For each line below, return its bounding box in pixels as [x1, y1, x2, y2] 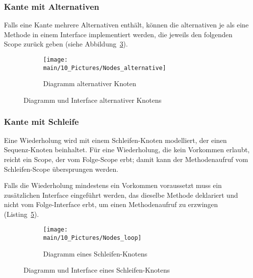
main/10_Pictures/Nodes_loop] [43, 234, 142, 242]
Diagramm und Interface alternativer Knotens [24, 94, 162, 105]
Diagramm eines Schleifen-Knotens [43, 248, 148, 258]
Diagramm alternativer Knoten [43, 78, 136, 89]
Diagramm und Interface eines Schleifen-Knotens [24, 265, 170, 275]
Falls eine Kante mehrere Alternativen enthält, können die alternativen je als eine [4, 20, 249, 30]
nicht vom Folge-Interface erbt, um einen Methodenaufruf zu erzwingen [4, 199, 218, 209]
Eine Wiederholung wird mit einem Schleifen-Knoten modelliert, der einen [4, 135, 227, 145]
